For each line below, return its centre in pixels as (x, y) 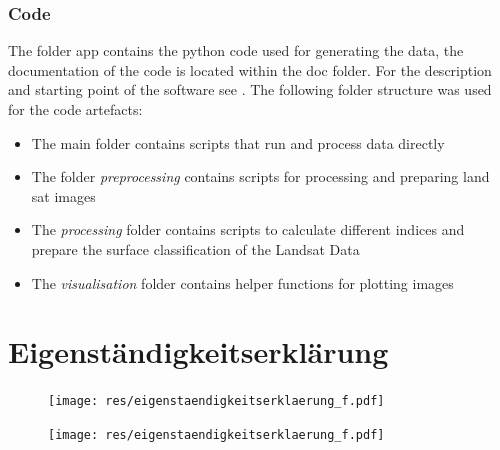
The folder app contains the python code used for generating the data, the (236, 50)
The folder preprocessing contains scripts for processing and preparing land (260, 176)
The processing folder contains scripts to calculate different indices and (248, 229)
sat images (63, 195)
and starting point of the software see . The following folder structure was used (250, 89)
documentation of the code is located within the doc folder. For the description (250, 69)
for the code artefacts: (75, 109)
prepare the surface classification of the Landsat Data (195, 248)
